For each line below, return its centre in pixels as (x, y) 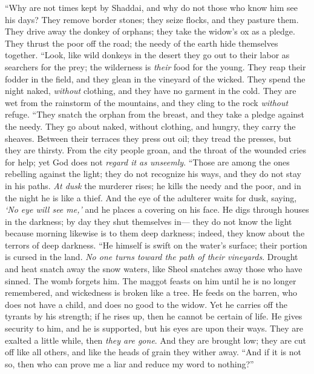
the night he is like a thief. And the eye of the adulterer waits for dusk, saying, (151, 197)
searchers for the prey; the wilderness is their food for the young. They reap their (155, 66)
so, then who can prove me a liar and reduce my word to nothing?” (129, 363)
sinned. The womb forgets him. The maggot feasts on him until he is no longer (151, 280)
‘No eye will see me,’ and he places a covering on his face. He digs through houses (157, 209)
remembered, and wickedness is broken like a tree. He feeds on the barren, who (151, 292)
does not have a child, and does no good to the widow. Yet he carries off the (146, 304)
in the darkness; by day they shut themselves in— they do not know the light (149, 221)
